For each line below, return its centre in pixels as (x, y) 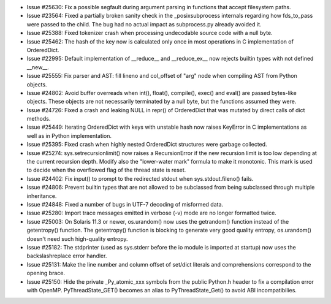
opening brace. (46, 273)
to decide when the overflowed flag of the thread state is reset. (106, 170)
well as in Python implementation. (69, 135)
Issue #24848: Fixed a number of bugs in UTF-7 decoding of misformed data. (125, 204)
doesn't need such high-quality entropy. (77, 238)
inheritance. (42, 196)
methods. (39, 119)
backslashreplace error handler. (67, 256)
